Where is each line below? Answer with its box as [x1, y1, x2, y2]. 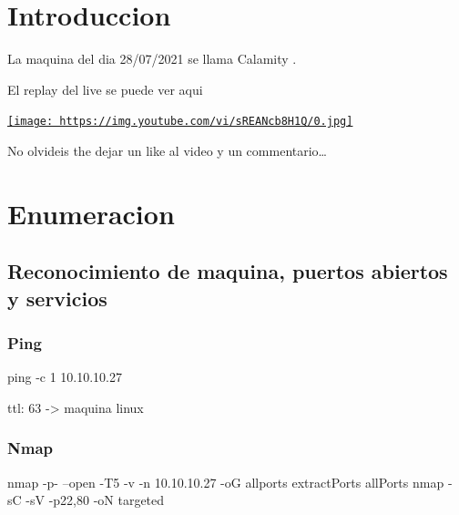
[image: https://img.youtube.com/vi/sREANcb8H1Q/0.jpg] [7, 115, 353, 129]
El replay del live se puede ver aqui [7, 79, 203, 98]
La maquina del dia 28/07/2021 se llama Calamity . [7, 49, 297, 68]
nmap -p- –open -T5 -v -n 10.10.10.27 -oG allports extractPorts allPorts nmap [7, 472, 444, 491]
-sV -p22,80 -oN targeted [25, 490, 165, 510]
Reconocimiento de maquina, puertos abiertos [7, 257, 448, 285]
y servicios [7, 283, 107, 312]
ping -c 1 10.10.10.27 [7, 367, 123, 386]
